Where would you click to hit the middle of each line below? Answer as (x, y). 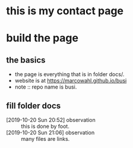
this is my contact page (65, 11)
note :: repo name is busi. (46, 87)
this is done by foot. (45, 126)
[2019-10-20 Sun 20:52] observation (51, 120)
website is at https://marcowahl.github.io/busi (71, 81)
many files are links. (45, 139)
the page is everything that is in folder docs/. (69, 74)
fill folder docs (34, 106)
